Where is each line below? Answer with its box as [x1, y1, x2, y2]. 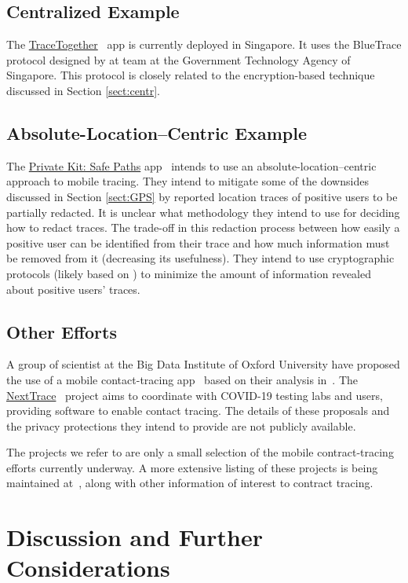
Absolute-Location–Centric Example [6, 120, 308, 145]
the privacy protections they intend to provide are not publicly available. [6, 417, 356, 434]
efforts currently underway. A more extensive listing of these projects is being [6, 459, 378, 475]
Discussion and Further [6, 521, 263, 553]
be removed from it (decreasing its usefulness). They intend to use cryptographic [6, 250, 395, 266]
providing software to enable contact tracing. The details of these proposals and [6, 402, 390, 419]
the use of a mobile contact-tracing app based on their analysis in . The [6, 371, 358, 387]
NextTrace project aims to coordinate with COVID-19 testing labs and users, [6, 387, 383, 403]
